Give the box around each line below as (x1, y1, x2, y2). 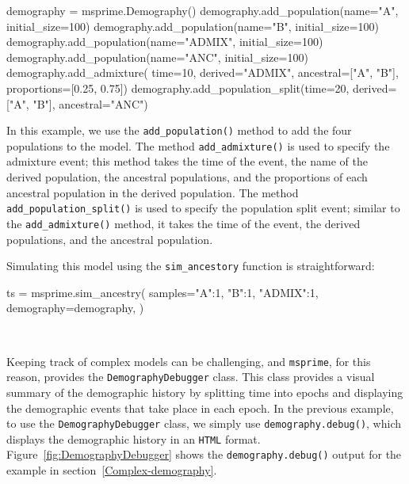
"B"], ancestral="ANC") (32, 95, 148, 112)
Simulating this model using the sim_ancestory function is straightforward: (6, 257, 375, 274)
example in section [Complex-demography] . (6, 462, 217, 478)
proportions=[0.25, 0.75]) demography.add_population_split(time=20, (6, 79, 350, 96)
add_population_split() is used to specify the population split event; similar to (6, 200, 400, 216)
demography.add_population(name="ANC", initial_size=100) (6, 48, 308, 65)
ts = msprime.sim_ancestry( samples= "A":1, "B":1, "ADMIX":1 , (6, 284, 319, 300)
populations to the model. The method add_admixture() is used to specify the (6, 137, 390, 154)
